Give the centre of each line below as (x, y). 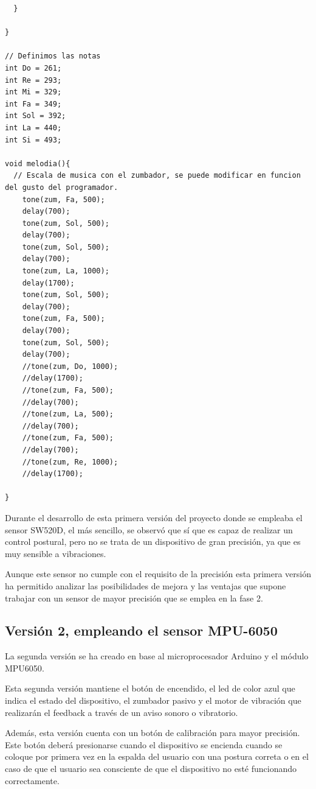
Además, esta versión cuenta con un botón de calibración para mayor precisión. (153, 733)
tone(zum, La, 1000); (66, 271)
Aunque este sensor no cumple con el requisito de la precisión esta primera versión (158, 574)
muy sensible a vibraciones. (56, 553)
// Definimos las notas (53, 56)
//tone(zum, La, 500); (68, 414)
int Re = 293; (33, 80)
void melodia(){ (38, 163)
